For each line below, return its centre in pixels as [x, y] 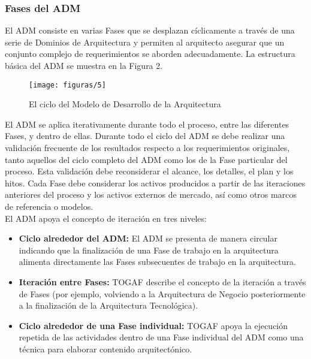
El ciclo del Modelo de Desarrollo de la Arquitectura [125, 104]
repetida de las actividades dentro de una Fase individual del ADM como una [161, 337]
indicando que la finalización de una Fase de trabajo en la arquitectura [149, 250]
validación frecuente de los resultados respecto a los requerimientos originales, [147, 148]
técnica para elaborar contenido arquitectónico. [105, 349]
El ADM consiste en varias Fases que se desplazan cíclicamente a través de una [150, 30]
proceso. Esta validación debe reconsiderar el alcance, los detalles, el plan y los [149, 171]
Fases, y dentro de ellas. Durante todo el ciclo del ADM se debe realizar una [145, 136]
